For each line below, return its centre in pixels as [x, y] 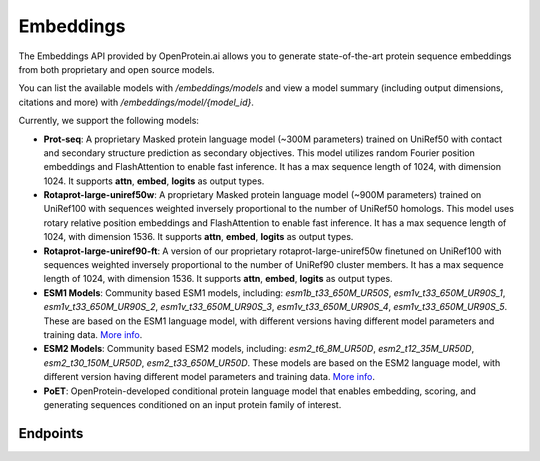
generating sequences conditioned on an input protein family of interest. [192, 404]
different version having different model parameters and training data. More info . [209, 377]
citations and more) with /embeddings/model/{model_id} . [136, 102]
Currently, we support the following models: [109, 121]
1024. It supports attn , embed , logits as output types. [154, 181]
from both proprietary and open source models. [116, 69]
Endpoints [51, 433]
